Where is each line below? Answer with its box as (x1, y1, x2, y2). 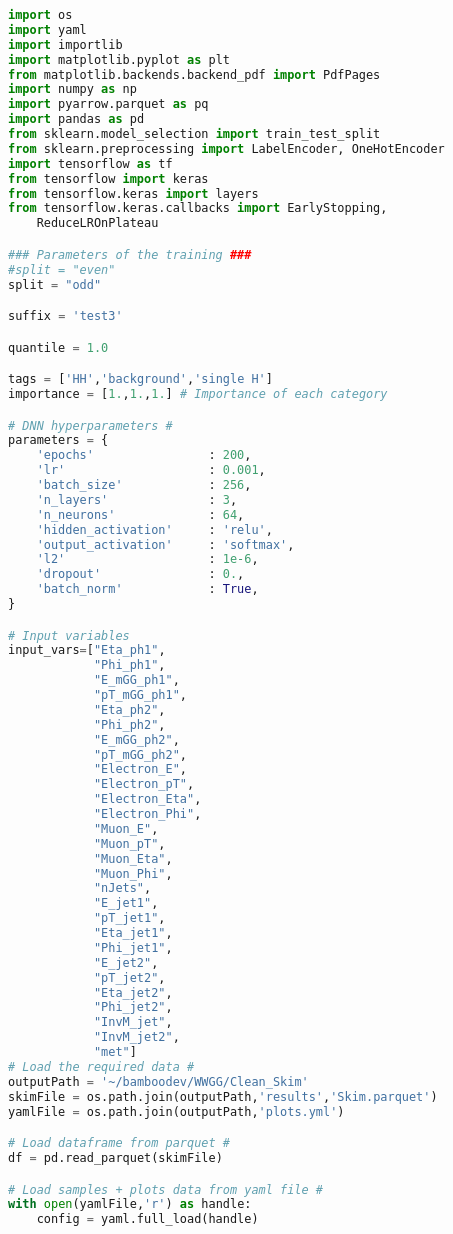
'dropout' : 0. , (36, 567, 245, 582)
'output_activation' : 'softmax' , (36, 537, 295, 552)
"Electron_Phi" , (93, 807, 202, 822)
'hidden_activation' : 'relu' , (36, 522, 273, 537)
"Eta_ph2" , (93, 702, 166, 717)
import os (8, 8, 73, 22)
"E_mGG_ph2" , (93, 732, 180, 747)
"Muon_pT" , (93, 836, 166, 851)
